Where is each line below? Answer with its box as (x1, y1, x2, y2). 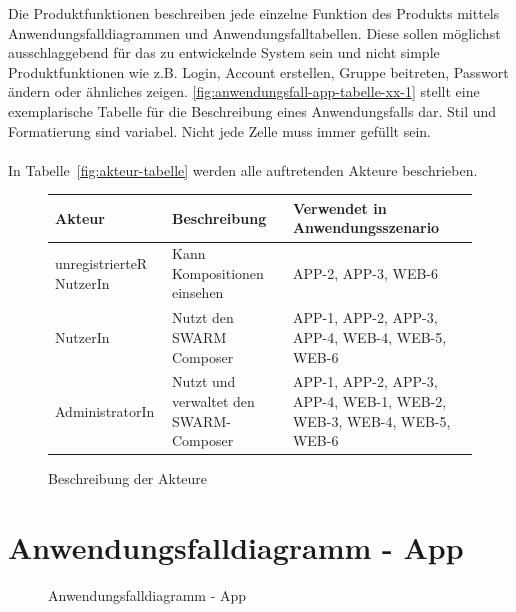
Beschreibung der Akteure (48, 468, 208, 489)
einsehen (171, 282, 224, 303)
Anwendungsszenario (292, 217, 440, 238)
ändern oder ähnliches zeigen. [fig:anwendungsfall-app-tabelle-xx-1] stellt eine (8, 81, 480, 102)
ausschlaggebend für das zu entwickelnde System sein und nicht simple (8, 42, 440, 63)
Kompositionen (171, 262, 264, 283)
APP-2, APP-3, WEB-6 (292, 262, 438, 283)
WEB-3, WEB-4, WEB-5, (292, 410, 451, 431)
